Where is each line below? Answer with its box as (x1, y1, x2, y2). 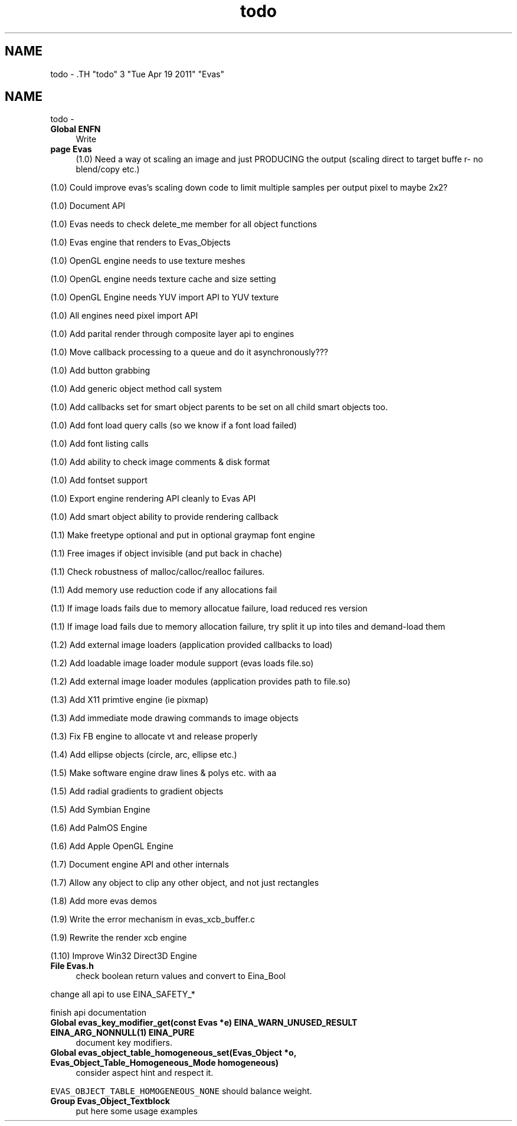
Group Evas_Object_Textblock (50, 1096, 170, 1107)
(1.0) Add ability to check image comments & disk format (50, 457, 270, 467)
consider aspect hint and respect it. (76, 1068, 214, 1078)
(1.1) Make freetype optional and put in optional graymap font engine (50, 530, 315, 541)
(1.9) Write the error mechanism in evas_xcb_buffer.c (50, 914, 256, 925)
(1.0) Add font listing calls (50, 438, 149, 449)
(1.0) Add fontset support (50, 475, 148, 486)
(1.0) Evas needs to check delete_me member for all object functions (50, 219, 317, 230)
